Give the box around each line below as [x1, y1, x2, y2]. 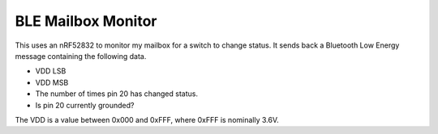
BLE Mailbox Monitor [15, 12, 157, 30]
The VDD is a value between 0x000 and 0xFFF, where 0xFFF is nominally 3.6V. [15, 115, 279, 124]
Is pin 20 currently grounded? [35, 100, 135, 110]
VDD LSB [35, 66, 67, 76]
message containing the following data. [15, 51, 147, 61]
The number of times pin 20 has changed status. [35, 89, 199, 98]
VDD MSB [35, 77, 69, 87]
